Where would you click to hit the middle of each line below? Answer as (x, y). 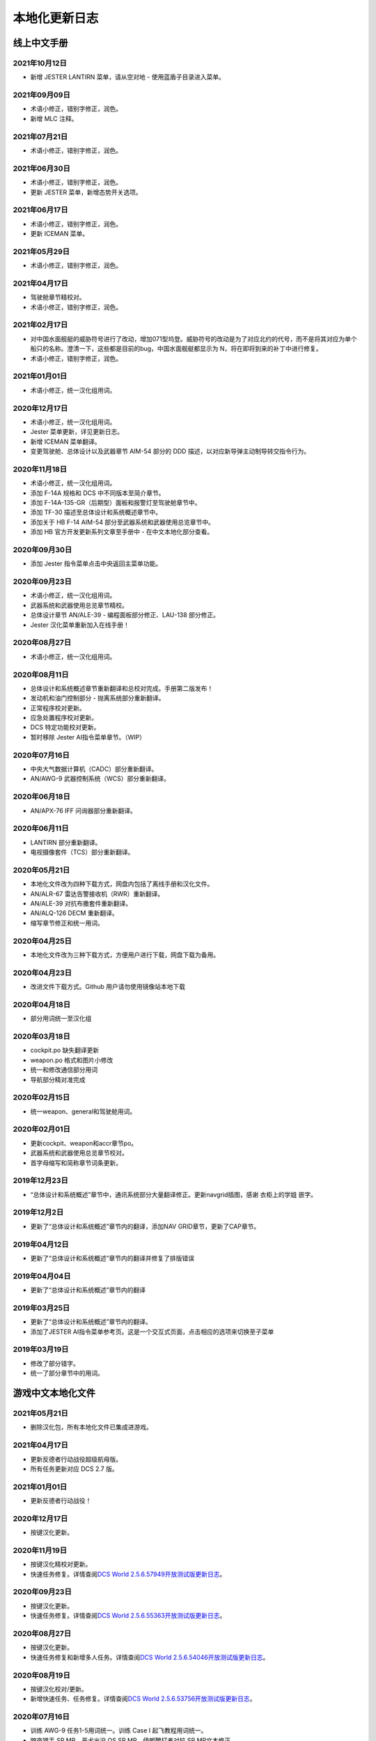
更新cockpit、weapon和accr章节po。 (84, 1143)
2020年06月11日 (41, 829)
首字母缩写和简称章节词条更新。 (76, 1162)
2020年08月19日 (42, 1675)
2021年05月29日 (41, 251)
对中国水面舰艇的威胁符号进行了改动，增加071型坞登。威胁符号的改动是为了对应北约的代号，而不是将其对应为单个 (194, 338)
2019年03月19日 (41, 1350)
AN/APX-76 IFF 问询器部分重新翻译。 (84, 811)
